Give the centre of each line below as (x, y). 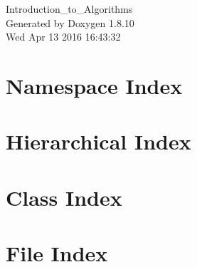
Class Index (64, 197)
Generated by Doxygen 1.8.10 (70, 22)
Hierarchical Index (98, 141)
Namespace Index (94, 85)
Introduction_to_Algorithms (69, 9)
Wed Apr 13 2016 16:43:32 (63, 37)
